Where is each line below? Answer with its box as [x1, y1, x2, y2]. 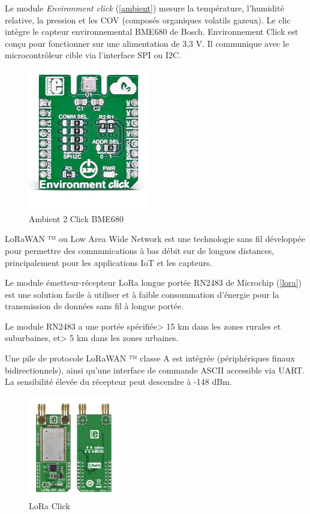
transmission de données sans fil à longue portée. [5, 300, 184, 312]
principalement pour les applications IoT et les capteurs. [5, 256, 212, 268]
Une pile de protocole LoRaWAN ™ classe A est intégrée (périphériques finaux [5, 352, 295, 364]
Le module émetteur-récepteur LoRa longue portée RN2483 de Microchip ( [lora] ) [5, 276, 302, 289]
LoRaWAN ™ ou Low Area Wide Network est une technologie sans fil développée [5, 232, 305, 245]
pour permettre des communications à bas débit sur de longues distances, [5, 244, 275, 256]
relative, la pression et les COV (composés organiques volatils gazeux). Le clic [5, 13, 291, 26]
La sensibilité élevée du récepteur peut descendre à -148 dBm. [5, 375, 232, 388]
